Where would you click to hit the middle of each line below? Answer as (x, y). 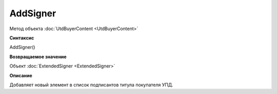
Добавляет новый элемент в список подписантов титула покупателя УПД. (91, 85)
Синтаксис (22, 38)
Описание (21, 75)
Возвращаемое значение (38, 57)
